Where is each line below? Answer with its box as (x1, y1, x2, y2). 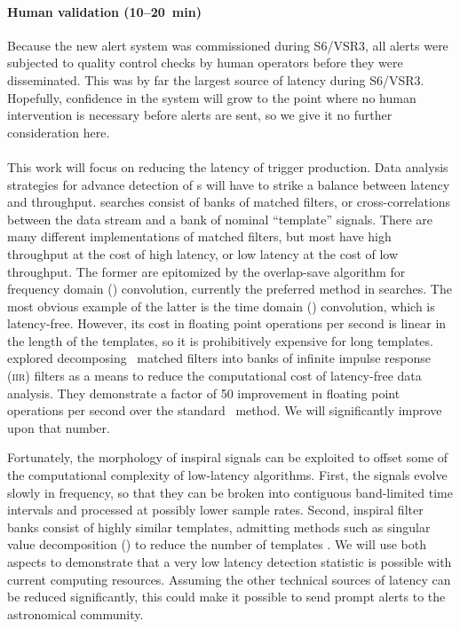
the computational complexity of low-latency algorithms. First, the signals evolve (7, 466, 448, 484)
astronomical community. (7, 604, 144, 623)
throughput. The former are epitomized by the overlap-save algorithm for (7, 262, 406, 280)
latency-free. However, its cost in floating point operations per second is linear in (7, 314, 447, 333)
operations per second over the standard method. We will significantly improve (7, 401, 442, 420)
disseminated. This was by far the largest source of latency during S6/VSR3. (7, 70, 424, 89)
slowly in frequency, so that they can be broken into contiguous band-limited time (7, 483, 453, 501)
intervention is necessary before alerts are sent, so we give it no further (7, 106, 393, 124)
